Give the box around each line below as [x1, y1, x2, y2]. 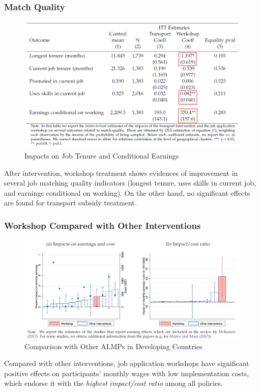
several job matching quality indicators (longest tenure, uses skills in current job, [4, 177, 256, 188]
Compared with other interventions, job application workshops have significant [4, 358, 249, 369]
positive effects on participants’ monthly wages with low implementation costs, [4, 368, 249, 378]
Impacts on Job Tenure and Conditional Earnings [24, 150, 179, 161]
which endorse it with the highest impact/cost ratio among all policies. [4, 378, 223, 388]
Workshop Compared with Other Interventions [4, 219, 201, 231]
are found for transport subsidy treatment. [4, 197, 137, 208]
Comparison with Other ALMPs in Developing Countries [24, 341, 203, 351]
